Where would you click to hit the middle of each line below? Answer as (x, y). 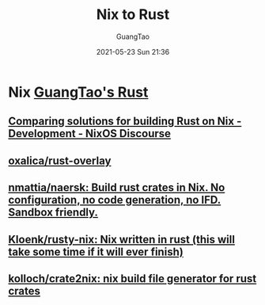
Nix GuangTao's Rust (78, 92)
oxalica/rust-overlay (60, 160)
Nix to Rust (133, 15)
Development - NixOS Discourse (90, 133)
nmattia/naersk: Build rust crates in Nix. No (117, 188)
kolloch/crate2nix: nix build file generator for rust (132, 278)
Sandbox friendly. (53, 213)
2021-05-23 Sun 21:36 (133, 51)
